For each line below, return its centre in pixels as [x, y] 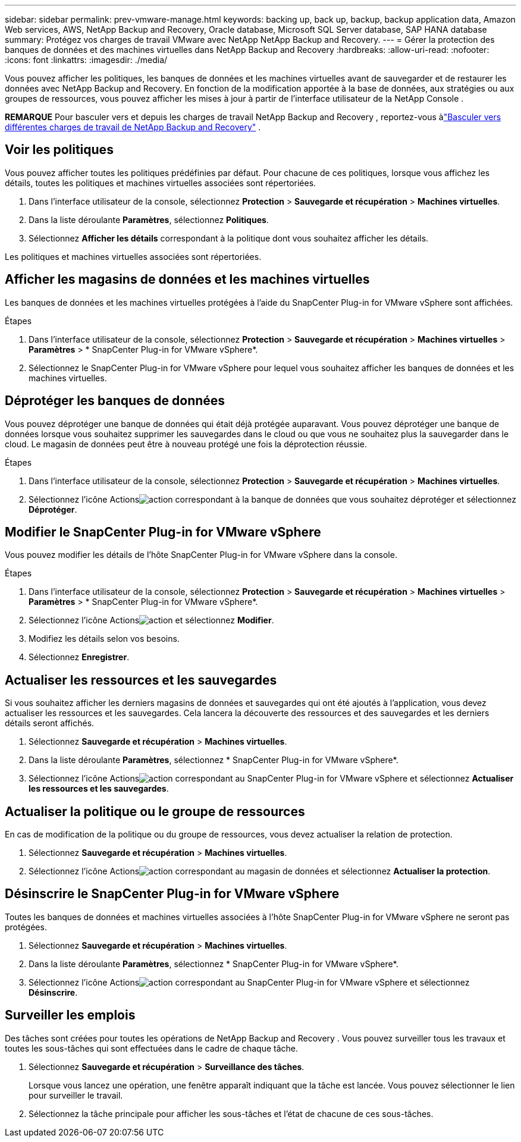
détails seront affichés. [50, 723]
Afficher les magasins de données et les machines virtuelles [187, 280]
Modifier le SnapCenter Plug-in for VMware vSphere [163, 532]
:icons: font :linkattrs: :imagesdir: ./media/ [86, 60]
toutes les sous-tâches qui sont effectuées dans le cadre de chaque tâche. [152, 1048]
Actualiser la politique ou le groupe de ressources [155, 811]
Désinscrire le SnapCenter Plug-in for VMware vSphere [172, 894]
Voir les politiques [59, 150]
